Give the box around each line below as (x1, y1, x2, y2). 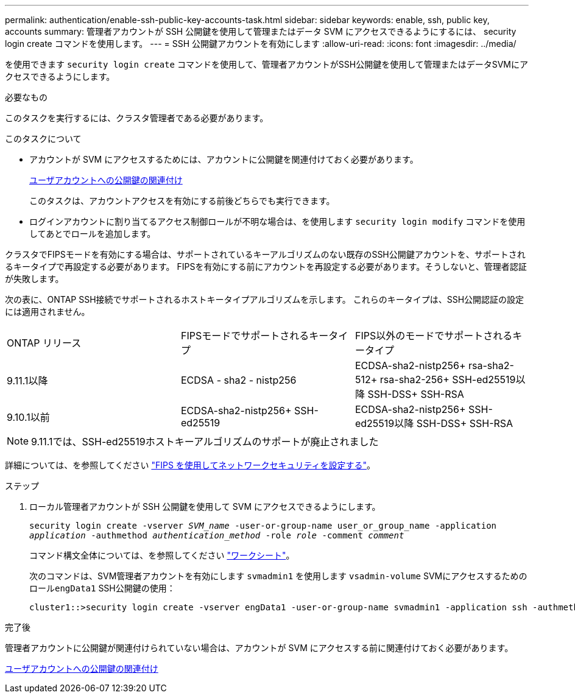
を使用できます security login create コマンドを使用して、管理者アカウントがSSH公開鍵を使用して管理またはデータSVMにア (5, 59, 529, 69)
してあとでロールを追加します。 (29, 228, 156, 239)
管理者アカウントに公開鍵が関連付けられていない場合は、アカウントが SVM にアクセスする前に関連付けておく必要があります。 (5, 643, 513, 653)
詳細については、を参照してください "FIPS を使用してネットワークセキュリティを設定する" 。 (5, 460, 376, 470)
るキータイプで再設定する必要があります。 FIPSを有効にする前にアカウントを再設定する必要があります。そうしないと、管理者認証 (5, 261, 527, 272)
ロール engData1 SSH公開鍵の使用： (29, 583, 175, 593)
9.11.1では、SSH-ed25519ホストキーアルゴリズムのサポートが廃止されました (31, 435, 379, 448)
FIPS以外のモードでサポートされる (355, 330, 513, 342)
